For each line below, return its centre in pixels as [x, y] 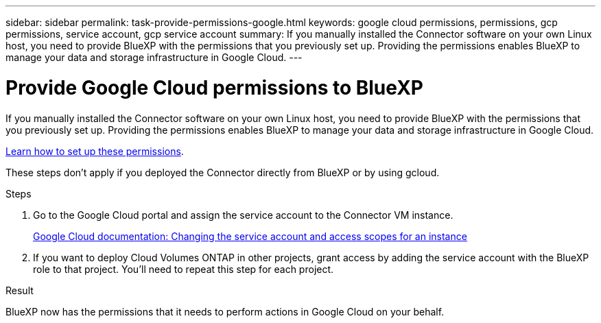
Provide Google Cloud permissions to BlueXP [214, 87]
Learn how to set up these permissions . [95, 151]
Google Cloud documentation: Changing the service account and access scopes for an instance [250, 236]
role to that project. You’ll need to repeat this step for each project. [184, 269]
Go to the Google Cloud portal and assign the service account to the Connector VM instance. [243, 215]
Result [20, 290]
